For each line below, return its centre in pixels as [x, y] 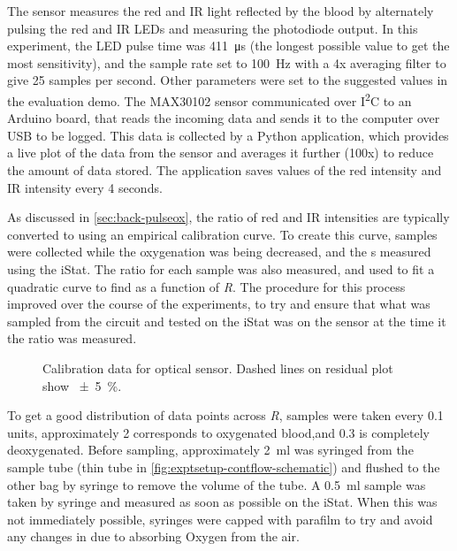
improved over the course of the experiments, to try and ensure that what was [219, 304]
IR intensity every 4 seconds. [85, 187]
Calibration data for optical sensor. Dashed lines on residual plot [218, 367]
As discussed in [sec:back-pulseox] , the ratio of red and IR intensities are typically [228, 217]
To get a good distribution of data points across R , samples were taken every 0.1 [225, 415]
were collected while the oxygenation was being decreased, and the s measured [219, 252]
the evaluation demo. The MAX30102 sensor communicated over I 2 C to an [209, 99]
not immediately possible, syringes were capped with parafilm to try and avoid [220, 519]
